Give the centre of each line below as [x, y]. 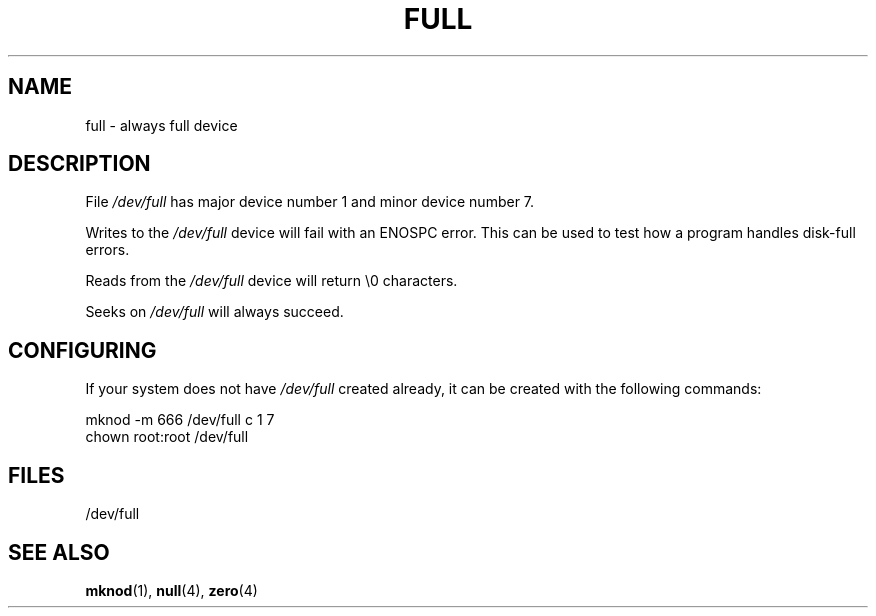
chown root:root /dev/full [167, 437]
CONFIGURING [82, 350]
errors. [107, 250]
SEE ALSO [59, 552]
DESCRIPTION [79, 164]
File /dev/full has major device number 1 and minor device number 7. [310, 202]
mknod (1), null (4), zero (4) [171, 590]
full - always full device [161, 125]
